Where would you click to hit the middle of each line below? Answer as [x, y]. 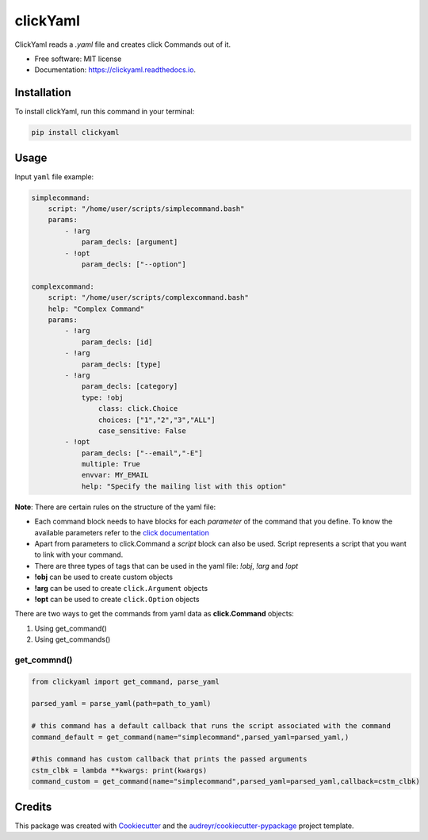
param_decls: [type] [121, 364]
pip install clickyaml [75, 132]
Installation [43, 92]
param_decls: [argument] [130, 242]
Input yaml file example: [54, 176]
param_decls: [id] [117, 342]
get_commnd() [44, 660]
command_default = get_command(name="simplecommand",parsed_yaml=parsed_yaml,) [190, 737]
